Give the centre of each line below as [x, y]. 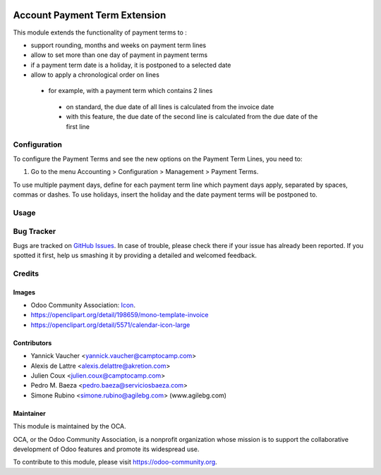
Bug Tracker [35, 231]
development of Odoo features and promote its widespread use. [106, 449]
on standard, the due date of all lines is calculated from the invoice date [170, 106]
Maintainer [29, 413]
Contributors [32, 343]
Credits [26, 273]
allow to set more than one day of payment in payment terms [119, 55]
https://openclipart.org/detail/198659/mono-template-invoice [120, 315]
